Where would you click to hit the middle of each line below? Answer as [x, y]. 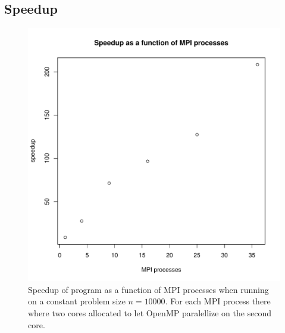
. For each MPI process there [218, 301]
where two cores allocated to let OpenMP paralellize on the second [150, 312]
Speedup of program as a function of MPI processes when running [148, 289]
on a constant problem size [77, 301]
